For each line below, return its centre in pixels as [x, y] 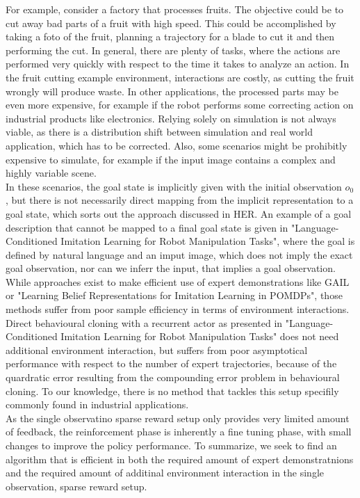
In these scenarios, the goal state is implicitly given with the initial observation [174, 186]
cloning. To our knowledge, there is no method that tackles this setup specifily [172, 391]
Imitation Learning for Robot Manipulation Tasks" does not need [200, 336]
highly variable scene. [51, 173]
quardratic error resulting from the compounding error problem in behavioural [173, 377]
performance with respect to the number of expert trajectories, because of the [171, 363]
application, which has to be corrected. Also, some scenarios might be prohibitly [177, 145]
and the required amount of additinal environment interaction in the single [165, 473]
